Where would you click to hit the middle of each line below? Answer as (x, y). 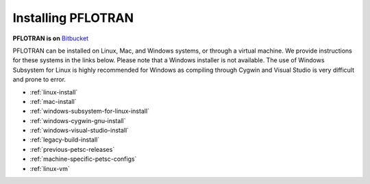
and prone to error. (39, 79)
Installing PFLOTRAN (73, 18)
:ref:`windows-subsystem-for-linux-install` (90, 111)
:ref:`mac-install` (53, 101)
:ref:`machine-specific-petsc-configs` (83, 159)
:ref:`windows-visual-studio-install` (79, 131)
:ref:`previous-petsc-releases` (72, 149)
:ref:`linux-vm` (50, 168)
